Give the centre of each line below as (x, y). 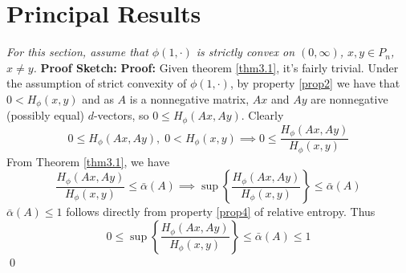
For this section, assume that (77, 52)
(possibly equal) (46, 115)
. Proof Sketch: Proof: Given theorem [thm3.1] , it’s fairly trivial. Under (216, 67)
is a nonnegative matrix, (189, 98)
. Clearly (262, 115)
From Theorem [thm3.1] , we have (88, 161)
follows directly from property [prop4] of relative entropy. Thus (221, 212)
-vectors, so (121, 115)
